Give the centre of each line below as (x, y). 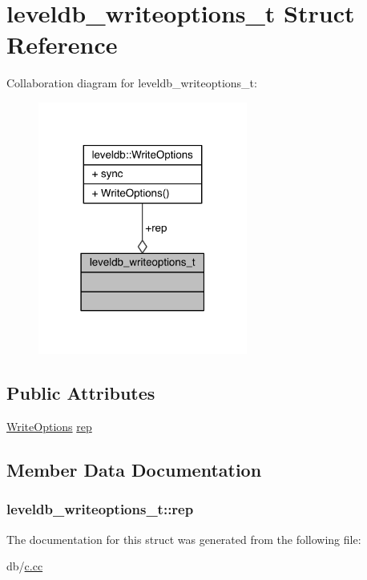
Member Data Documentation (134, 469)
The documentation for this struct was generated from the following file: (184, 539)
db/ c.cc (25, 566)
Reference (62, 44)
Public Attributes (81, 393)
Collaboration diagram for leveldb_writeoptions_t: (132, 83)
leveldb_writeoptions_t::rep (100, 509)
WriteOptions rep (49, 426)
